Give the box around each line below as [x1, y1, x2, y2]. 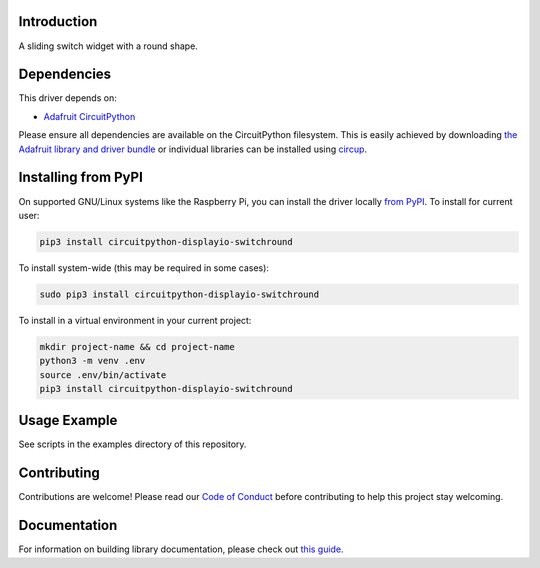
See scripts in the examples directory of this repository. [18, 438, 247, 450]
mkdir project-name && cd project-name [39, 341, 235, 352]
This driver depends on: [18, 92, 117, 104]
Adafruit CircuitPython [43, 110, 136, 122]
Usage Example [18, 412, 118, 429]
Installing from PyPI [18, 169, 144, 186]
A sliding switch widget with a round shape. [18, 40, 199, 52]
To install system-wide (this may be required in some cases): [18, 261, 270, 274]
